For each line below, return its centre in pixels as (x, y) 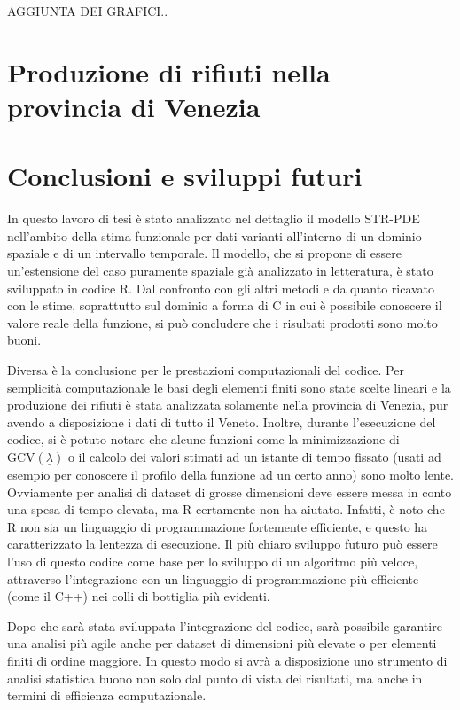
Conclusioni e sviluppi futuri (185, 176)
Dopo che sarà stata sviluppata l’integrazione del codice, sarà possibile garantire (225, 625)
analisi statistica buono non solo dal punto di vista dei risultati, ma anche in (215, 678)
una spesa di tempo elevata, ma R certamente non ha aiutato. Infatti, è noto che (226, 509)
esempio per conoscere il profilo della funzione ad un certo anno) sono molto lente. (230, 474)
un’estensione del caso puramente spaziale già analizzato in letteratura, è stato (220, 271)
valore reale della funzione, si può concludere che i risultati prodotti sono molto (222, 322)
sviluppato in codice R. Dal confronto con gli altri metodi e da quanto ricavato (221, 288)
